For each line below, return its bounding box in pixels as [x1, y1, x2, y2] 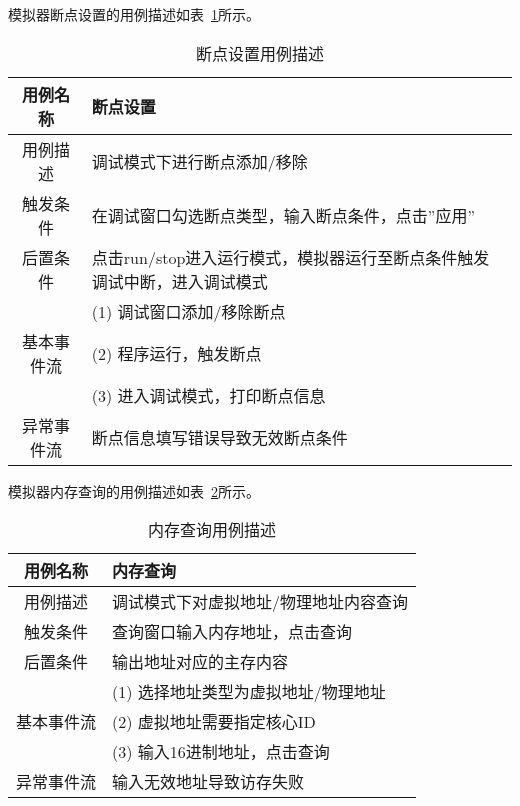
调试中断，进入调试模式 [91, 269, 268, 293]
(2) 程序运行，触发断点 [91, 341, 262, 365]
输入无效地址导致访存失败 [112, 770, 305, 794]
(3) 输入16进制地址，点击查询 [112, 740, 330, 764]
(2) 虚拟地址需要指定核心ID [112, 710, 316, 734]
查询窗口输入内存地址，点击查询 [112, 620, 353, 644]
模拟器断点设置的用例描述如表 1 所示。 [8, 4, 260, 24]
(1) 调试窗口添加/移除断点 [91, 299, 286, 323]
